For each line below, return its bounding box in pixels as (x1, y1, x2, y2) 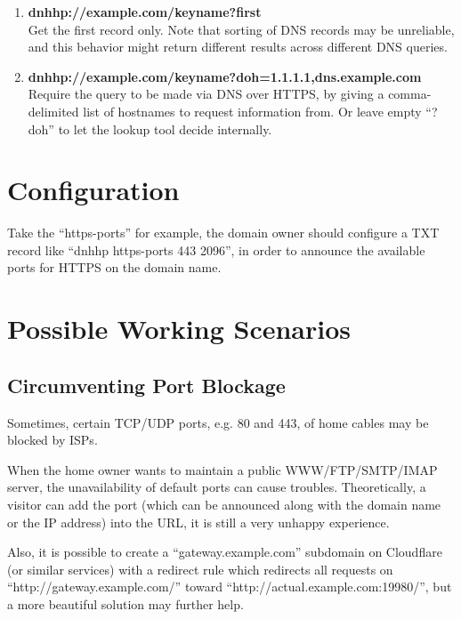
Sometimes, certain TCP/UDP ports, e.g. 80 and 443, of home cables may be (7, 413, 429, 431)
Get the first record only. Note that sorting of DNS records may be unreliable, (28, 20, 455, 38)
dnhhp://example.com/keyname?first (28, 3, 262, 20)
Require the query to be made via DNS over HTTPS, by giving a (28, 84, 384, 103)
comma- (388, 84, 432, 103)
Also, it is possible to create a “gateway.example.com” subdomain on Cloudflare (7, 543, 442, 561)
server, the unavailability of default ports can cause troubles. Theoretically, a (7, 478, 426, 496)
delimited (28, 101, 79, 120)
